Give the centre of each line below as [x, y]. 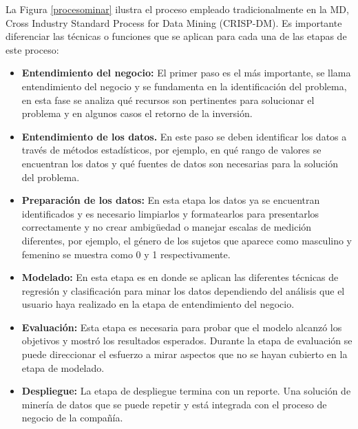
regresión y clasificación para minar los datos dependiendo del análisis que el [183, 290]
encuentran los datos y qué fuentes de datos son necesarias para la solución [180, 163]
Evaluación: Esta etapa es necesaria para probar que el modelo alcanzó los [182, 327]
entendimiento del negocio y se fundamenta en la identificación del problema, [184, 86]
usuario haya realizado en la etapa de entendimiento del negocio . [158, 304]
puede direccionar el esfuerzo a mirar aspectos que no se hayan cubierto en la [185, 354]
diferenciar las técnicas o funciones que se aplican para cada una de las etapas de [176, 36]
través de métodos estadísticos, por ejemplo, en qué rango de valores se [171, 150]
